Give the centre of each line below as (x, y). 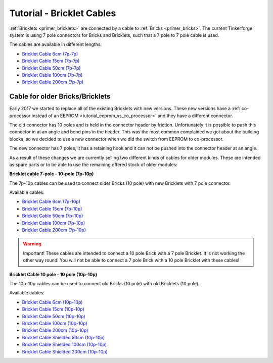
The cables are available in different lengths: (56, 44)
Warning (32, 244)
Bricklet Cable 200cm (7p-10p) (54, 230)
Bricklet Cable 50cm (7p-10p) (53, 216)
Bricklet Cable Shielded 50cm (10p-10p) (63, 337)
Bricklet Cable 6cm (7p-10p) (51, 201)
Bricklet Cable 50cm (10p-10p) (54, 316)
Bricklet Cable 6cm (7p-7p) (50, 54)
